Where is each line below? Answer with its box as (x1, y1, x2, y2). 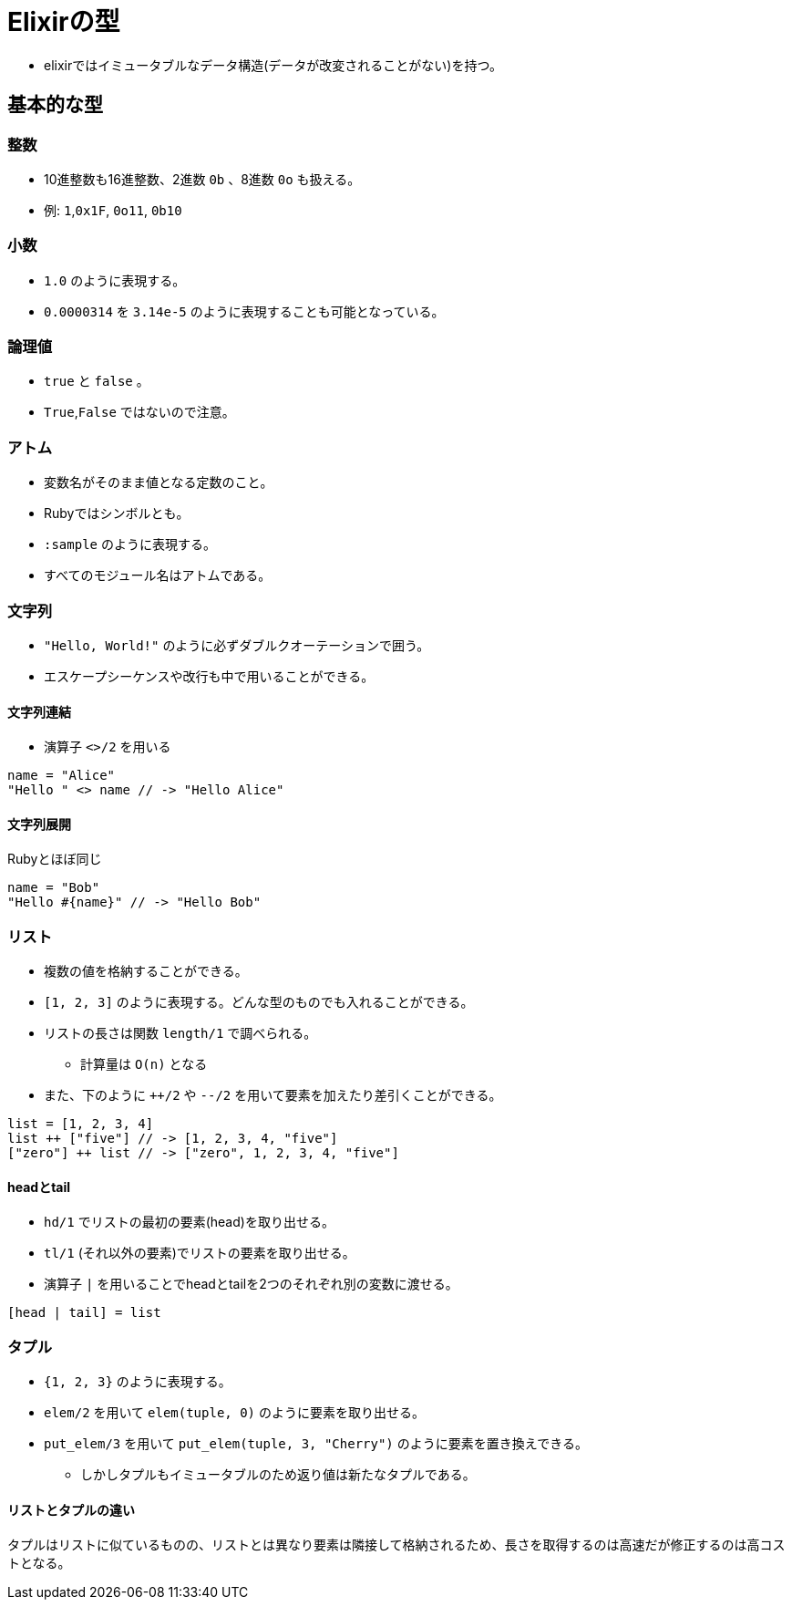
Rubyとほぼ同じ (7, 851, 102, 867)
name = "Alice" (7, 768, 116, 783)
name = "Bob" (7, 880, 100, 896)
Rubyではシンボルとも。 (44, 505, 190, 522)
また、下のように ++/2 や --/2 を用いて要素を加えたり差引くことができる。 (44, 1087, 502, 1104)
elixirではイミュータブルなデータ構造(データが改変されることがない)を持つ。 (44, 57, 502, 73)
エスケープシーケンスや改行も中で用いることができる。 (44, 668, 375, 684)
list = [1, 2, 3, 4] (7, 1116, 154, 1132)
